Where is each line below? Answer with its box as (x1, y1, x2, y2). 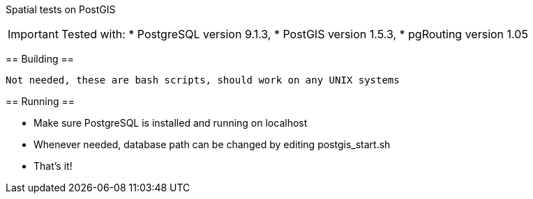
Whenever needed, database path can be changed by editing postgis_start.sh (33, 138, 391, 150)
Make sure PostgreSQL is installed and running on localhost (33, 117, 308, 129)
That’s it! (33, 160, 73, 172)
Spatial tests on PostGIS (6, 3, 116, 15)
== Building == (6, 53, 74, 65)
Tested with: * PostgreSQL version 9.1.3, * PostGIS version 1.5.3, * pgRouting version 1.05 (61, 27, 528, 41)
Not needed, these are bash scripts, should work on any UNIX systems (6, 74, 400, 86)
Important (8, 27, 59, 41)
